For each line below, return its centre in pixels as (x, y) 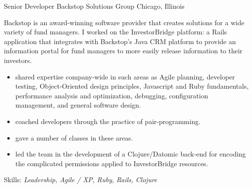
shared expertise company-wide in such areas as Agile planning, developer (125, 76)
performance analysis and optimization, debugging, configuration (112, 95)
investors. (18, 60)
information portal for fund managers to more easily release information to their (123, 51)
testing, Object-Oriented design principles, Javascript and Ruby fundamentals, (132, 86)
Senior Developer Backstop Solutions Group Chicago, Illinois (94, 6)
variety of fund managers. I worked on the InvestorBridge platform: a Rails (116, 32)
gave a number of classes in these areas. (74, 137)
